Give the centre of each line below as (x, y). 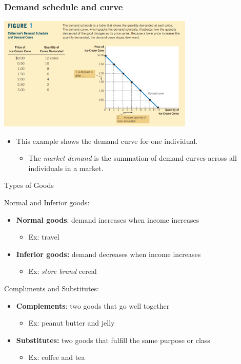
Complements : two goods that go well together (93, 305)
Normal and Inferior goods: (47, 202)
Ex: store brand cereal (63, 271)
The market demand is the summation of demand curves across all (133, 158)
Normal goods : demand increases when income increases (108, 219)
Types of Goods (29, 185)
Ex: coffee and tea (57, 357)
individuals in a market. (66, 168)
